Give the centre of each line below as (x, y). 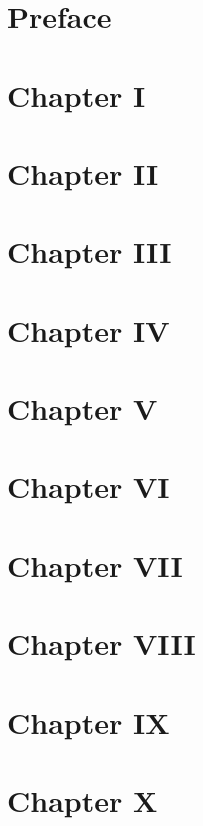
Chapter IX (88, 721)
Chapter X (82, 799)
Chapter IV (88, 329)
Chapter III (89, 251)
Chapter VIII (101, 643)
